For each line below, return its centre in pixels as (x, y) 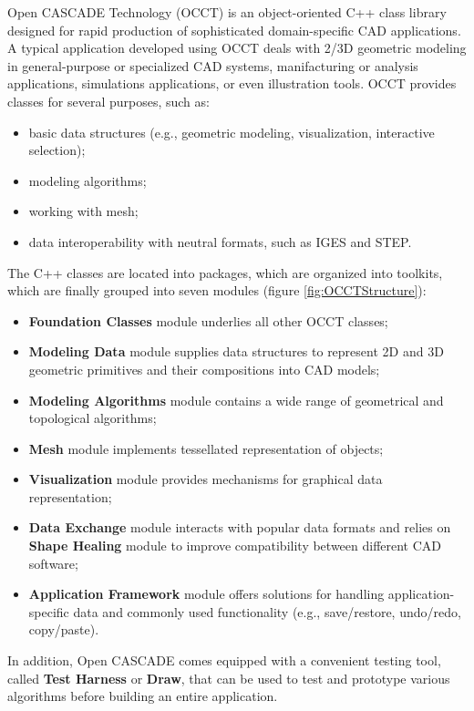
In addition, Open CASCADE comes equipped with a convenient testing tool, (224, 660)
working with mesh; (83, 211)
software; (53, 563)
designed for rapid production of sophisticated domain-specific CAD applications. (234, 30)
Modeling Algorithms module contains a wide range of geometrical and (236, 400)
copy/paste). (64, 629)
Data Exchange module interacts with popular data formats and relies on (240, 527)
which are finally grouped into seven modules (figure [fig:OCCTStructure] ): (217, 290)
